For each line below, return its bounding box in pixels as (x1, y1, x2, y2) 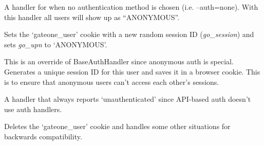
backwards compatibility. (4, 131, 82, 141)
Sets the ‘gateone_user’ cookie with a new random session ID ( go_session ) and (4, 29, 254, 40)
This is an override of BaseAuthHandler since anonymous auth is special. (4, 56, 234, 67)
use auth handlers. (4, 103, 62, 114)
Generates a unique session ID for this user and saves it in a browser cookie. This (4, 66, 260, 77)
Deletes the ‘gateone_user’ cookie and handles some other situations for (4, 121, 231, 132)
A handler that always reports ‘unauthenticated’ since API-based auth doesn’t (4, 94, 251, 104)
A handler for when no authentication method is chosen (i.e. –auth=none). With (4, 2, 258, 12)
